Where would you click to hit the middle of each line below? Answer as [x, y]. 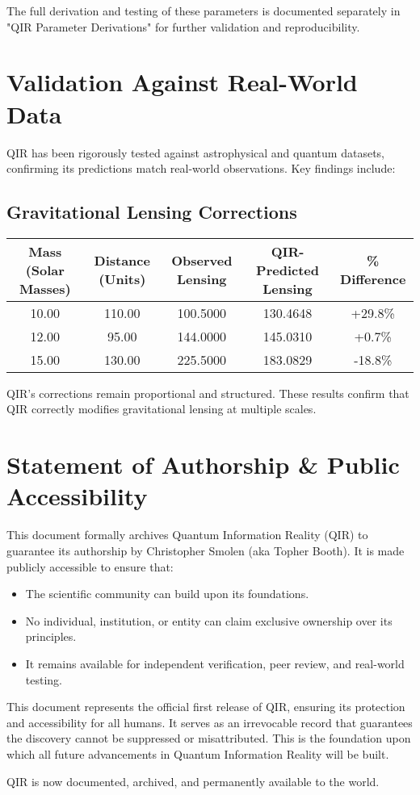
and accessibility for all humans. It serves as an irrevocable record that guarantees [210, 722]
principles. [51, 636]
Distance [122, 261]
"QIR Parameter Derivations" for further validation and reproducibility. [183, 26]
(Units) [122, 279]
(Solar [45, 270]
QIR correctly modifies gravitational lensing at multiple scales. [162, 409]
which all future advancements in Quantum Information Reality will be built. [198, 753]
